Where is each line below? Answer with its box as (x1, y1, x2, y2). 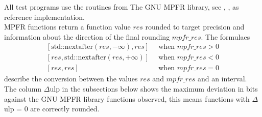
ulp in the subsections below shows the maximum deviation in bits (50, 83, 258, 94)
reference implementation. (4, 11, 85, 22)
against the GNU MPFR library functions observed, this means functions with (4, 93, 250, 104)
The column (4, 83, 42, 94)
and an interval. (197, 73, 247, 84)
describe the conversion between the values (4, 73, 138, 84)
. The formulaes (201, 31, 250, 42)
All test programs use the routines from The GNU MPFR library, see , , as (4, 2, 239, 12)
